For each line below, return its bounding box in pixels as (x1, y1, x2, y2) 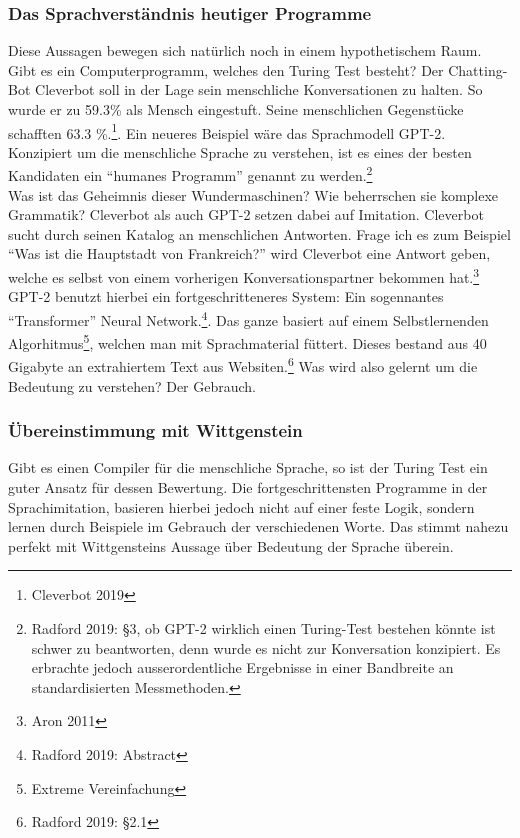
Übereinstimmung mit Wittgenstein (8, 418, 303, 443)
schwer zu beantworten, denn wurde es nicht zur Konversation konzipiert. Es (31, 637, 501, 658)
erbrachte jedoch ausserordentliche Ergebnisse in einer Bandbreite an (31, 657, 454, 678)
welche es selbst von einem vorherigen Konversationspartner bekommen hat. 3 (8, 264, 480, 287)
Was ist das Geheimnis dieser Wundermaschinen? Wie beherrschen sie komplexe (8, 184, 499, 205)
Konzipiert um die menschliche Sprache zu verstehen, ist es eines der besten (8, 141, 472, 162)
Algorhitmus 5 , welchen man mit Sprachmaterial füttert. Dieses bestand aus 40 (8, 330, 487, 353)
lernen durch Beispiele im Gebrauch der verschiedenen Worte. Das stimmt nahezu (8, 516, 509, 537)
